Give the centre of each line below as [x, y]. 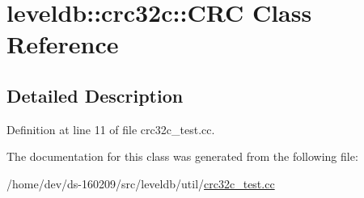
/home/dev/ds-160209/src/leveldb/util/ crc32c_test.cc [141, 183]
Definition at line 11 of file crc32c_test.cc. [111, 129]
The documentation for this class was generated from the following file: [182, 156]
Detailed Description [95, 95]
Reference [63, 44]
